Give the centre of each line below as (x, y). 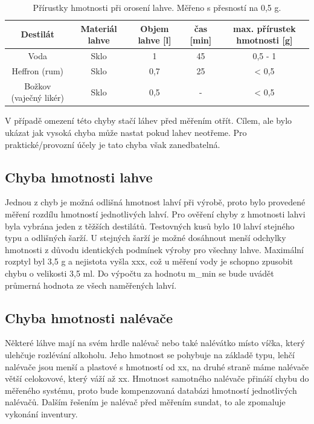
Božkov (38, 85)
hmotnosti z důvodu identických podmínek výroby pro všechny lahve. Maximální (154, 249)
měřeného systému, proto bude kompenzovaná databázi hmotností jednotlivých (151, 390)
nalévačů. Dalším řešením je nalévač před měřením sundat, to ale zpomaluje (145, 402)
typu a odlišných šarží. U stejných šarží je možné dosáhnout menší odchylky (146, 238)
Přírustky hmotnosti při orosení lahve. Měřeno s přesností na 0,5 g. (157, 7)
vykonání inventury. (41, 413)
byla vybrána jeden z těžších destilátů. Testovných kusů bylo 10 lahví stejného (150, 226)
